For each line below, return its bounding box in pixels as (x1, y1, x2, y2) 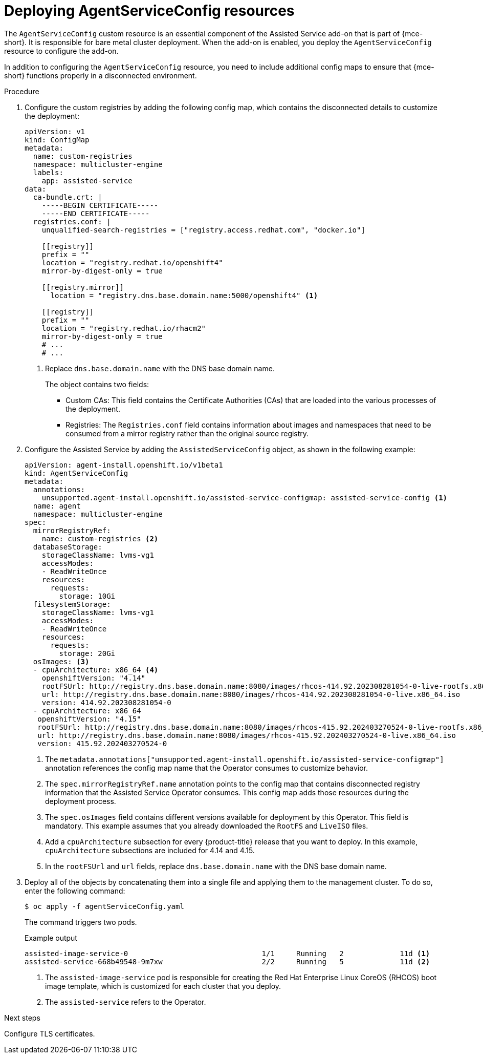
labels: (33, 168, 63, 177)
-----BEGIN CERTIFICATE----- (41, 201, 159, 209)
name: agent (33, 501, 81, 510)
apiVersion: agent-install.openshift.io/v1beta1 (25, 460, 223, 469)
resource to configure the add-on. (4, 46, 119, 55)
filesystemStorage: (33, 600, 111, 608)
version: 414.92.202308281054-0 (41, 698, 171, 707)
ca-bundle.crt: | (33, 193, 102, 201)
